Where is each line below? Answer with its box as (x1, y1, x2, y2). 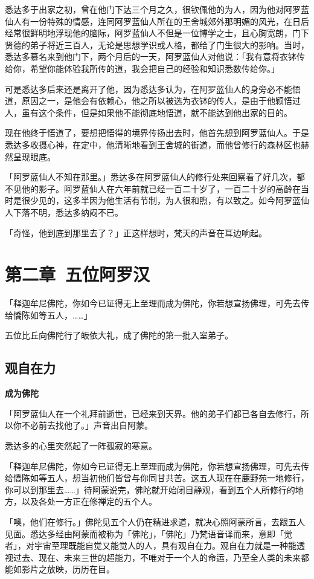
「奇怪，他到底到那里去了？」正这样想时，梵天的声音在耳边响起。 (5, 226, 267, 239)
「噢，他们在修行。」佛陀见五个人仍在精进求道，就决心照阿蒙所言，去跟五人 (5, 515, 305, 528)
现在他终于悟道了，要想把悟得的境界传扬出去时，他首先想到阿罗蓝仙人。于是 (5, 126, 309, 139)
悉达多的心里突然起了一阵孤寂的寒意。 (5, 439, 157, 451)
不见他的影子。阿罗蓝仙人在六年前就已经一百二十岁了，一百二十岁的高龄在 (5, 182, 301, 195)
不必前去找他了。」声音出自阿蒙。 (21, 419, 153, 432)
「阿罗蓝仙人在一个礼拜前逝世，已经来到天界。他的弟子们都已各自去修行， (5, 407, 301, 419)
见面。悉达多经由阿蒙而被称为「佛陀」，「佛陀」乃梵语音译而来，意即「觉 (5, 527, 292, 540)
